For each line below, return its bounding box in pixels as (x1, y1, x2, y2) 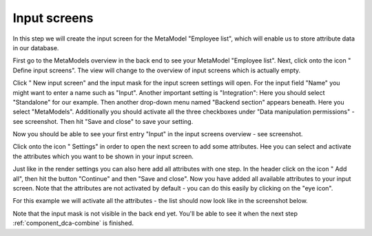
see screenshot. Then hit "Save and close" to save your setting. (12, 117, 194, 125)
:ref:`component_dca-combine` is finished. (12, 219, 134, 227)
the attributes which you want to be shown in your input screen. (12, 152, 194, 160)
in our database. (12, 43, 59, 52)
